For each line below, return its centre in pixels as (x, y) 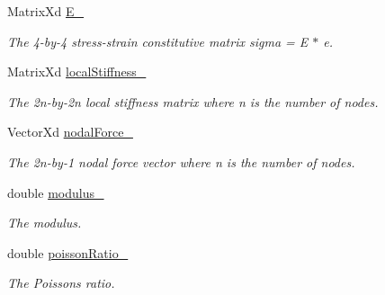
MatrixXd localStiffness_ (77, 72)
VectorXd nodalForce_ (70, 132)
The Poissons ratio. (61, 283)
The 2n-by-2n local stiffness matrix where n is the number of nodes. (193, 101)
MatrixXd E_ (46, 11)
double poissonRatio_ (68, 252)
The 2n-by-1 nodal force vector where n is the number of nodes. (181, 161)
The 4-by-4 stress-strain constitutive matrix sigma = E (158, 41)
